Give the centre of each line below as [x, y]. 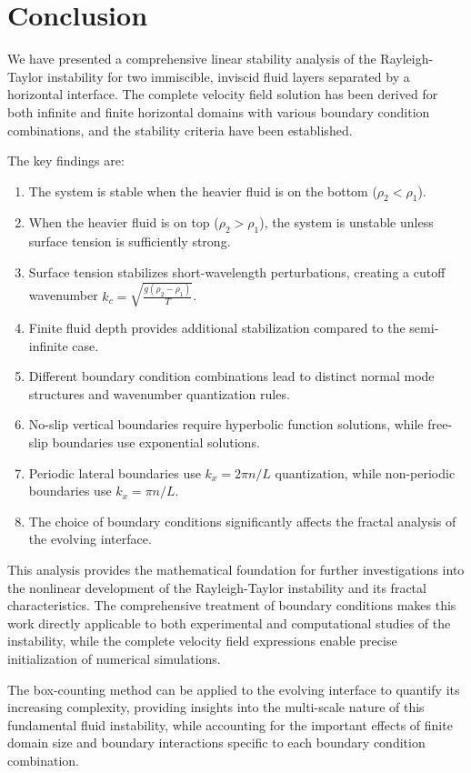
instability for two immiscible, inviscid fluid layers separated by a [228, 76]
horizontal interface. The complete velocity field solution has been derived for [223, 94]
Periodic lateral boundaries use [115, 472]
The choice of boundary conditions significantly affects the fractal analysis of [242, 521]
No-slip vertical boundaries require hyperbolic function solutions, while [226, 424]
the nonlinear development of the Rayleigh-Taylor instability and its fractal [217, 587]
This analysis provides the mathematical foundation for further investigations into [236, 569]
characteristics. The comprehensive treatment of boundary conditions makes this [232, 605]
